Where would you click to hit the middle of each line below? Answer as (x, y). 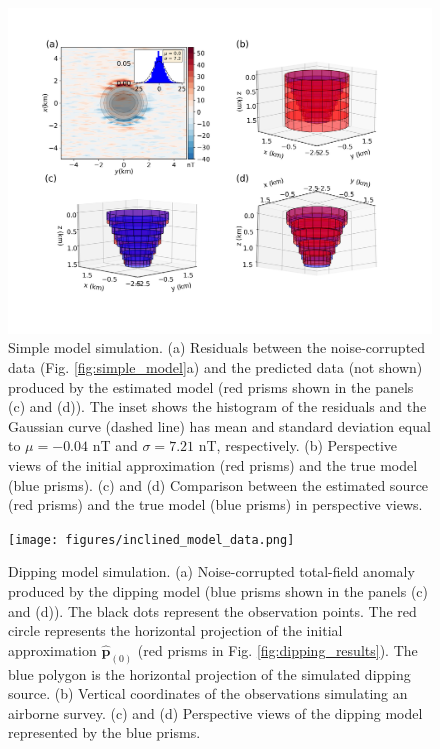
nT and (115, 445)
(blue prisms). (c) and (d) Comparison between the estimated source (218, 484)
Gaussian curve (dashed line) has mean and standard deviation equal (219, 425)
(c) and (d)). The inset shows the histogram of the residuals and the (217, 406)
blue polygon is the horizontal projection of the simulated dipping (209, 673)
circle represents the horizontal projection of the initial (175, 630)
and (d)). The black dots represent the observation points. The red (212, 610)
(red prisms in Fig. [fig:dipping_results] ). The (277, 649)
